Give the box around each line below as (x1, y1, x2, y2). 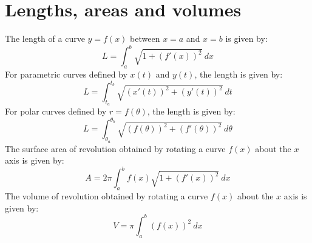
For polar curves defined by (5, 105, 107, 118)
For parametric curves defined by (5, 68, 127, 81)
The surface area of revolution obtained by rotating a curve (5, 142, 226, 155)
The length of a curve (5, 32, 85, 45)
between (130, 32, 160, 45)
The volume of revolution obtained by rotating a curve (5, 190, 208, 202)
